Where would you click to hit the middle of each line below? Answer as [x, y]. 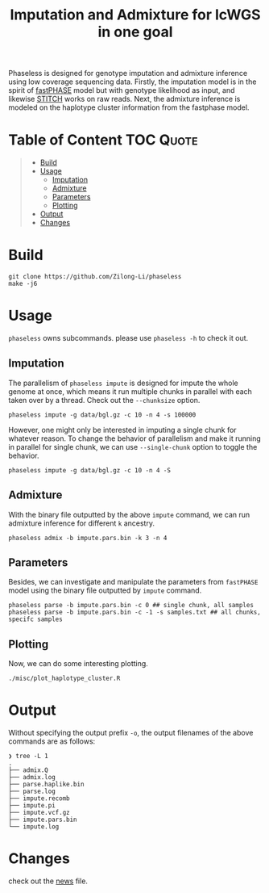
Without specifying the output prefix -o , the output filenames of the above [131, 733]
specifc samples [35, 619]
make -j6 [23, 284]
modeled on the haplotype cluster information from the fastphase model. [129, 107]
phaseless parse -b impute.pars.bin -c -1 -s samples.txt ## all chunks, [135, 612]
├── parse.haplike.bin [46, 785]
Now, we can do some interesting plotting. [79, 664]
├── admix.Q [28, 770]
